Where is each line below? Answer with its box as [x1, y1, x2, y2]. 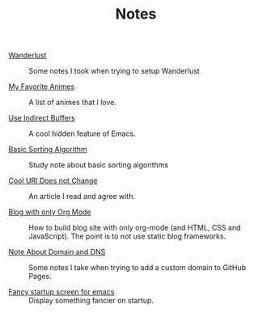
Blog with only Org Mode [8, 207, 91, 217]
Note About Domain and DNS [8, 247, 106, 257]
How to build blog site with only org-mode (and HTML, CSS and [28, 223, 241, 233]
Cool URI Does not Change [8, 176, 99, 186]
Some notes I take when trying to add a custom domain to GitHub [28, 263, 247, 273]
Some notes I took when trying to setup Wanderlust [28, 66, 200, 76]
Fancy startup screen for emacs [8, 287, 115, 297]
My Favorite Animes [8, 82, 75, 91]
